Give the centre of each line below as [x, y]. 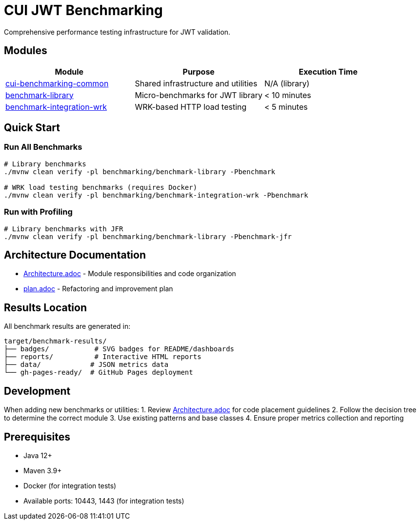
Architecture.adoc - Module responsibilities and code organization [130, 274]
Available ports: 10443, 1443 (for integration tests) [104, 501]
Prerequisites [37, 437]
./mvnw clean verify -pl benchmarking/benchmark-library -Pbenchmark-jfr [148, 236]
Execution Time [328, 71]
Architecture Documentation [75, 255]
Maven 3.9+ [43, 470]
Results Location [45, 307]
